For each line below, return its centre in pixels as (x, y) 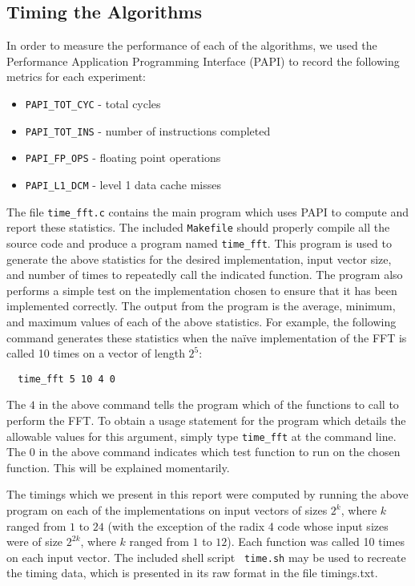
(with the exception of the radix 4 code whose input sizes (248, 525)
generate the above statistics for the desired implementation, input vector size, (199, 259)
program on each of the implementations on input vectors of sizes (167, 510)
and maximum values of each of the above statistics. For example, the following (201, 321)
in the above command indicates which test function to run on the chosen (220, 452)
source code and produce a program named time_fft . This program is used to (199, 242)
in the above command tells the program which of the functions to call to (219, 404)
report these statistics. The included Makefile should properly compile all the (198, 227)
